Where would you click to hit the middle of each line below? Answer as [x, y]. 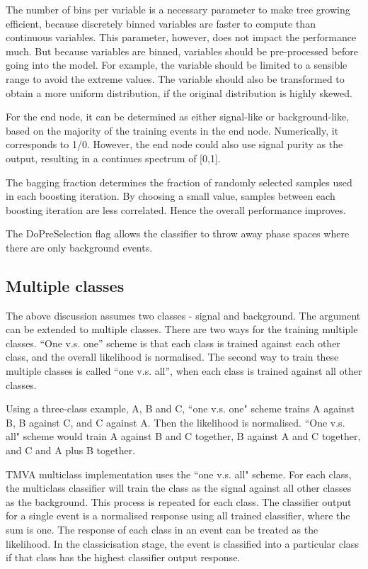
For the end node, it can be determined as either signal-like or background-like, [178, 117]
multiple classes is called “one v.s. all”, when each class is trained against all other [184, 371]
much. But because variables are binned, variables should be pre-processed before [182, 51]
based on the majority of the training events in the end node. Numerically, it [172, 130]
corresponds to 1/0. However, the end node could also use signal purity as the [174, 144]
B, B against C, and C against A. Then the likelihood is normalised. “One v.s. [176, 422]
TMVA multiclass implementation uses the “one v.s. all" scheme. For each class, [179, 474]
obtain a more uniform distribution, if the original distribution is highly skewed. [179, 92]
